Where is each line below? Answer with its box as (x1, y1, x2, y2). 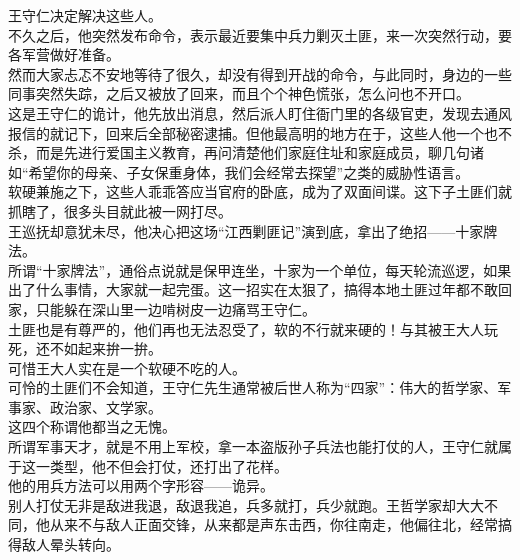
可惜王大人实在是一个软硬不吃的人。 (8, 357, 246, 378)
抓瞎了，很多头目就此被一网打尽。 (8, 200, 232, 221)
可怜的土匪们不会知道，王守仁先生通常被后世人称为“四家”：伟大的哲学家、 (8, 377, 498, 398)
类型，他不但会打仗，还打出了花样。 (49, 455, 288, 476)
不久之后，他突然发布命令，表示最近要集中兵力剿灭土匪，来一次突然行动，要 (8, 24, 512, 45)
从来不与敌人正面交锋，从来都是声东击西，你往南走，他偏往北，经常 (49, 514, 498, 535)
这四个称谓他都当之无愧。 (8, 416, 176, 437)
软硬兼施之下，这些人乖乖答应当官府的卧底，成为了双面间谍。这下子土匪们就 (8, 181, 512, 202)
